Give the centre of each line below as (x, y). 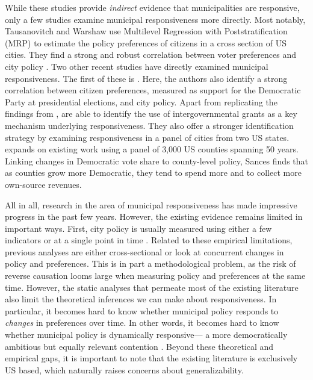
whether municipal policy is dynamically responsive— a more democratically (146, 335)
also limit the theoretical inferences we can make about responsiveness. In (141, 299)
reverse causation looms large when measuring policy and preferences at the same (155, 276)
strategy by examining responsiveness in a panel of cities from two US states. (147, 137)
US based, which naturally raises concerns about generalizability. (124, 369)
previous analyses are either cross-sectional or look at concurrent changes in (144, 251)
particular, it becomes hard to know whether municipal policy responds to (142, 310)
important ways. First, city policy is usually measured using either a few (138, 228)
